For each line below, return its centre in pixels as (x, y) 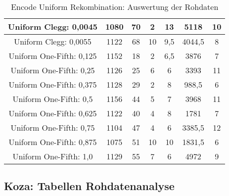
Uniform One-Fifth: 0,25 (53, 70)
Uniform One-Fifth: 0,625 (53, 113)
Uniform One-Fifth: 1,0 (53, 156)
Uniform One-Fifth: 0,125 (53, 56)
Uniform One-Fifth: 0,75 (53, 127)
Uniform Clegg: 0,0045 (53, 26)
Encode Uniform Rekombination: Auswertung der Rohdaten (115, 7)
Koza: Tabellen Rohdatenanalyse (89, 186)
